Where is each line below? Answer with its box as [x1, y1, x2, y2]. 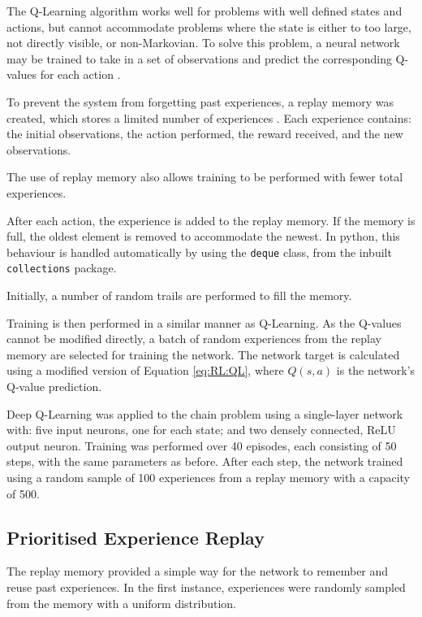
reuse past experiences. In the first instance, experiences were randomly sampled [6, 578, 406, 595]
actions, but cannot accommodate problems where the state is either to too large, [6, 18, 411, 35]
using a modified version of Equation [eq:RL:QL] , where [6, 362, 284, 379]
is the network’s [336, 362, 416, 379]
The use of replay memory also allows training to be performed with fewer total [6, 168, 403, 185]
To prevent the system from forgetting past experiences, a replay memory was [6, 93, 394, 110]
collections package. [6, 259, 117, 276]
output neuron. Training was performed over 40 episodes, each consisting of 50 [6, 437, 397, 454]
